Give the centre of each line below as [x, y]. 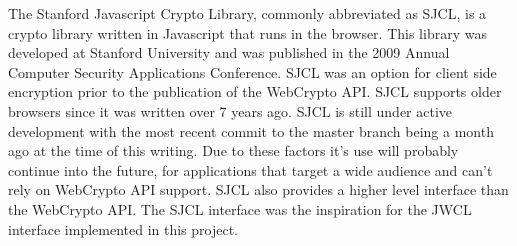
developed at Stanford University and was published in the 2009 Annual [229, 52]
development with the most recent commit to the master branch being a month [251, 130]
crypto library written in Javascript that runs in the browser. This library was [247, 32]
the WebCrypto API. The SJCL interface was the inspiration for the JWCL [240, 208]
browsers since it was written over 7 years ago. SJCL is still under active [230, 110]
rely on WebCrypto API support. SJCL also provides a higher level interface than [258, 189]
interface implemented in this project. [123, 228]
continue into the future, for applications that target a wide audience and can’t [250, 169]
